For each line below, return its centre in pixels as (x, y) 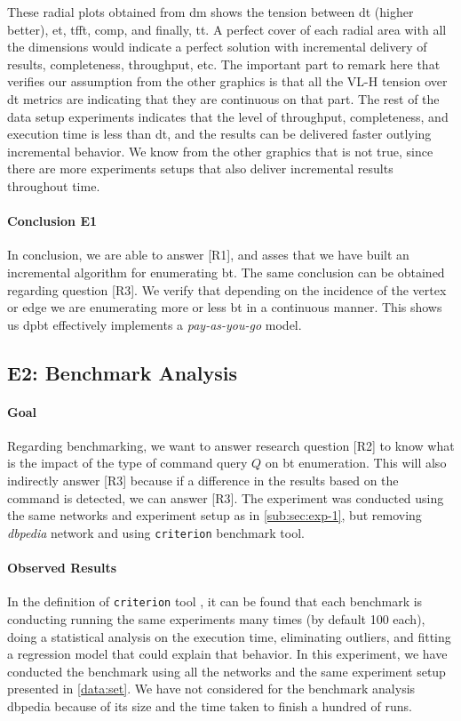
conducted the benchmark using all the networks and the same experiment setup (227, 671)
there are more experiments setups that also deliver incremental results (200, 168)
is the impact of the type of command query (127, 463)
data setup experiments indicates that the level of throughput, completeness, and (228, 116)
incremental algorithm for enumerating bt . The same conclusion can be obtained (226, 272)
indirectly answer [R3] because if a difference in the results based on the (203, 481)
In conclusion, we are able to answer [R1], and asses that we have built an (208, 255)
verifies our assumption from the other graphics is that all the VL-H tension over (227, 81)
